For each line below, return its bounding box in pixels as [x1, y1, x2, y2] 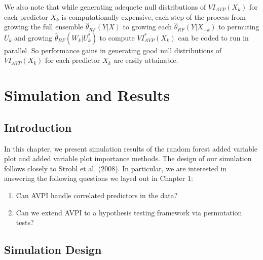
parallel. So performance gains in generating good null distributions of [4, 45, 222, 55]
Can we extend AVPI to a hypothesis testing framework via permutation [16, 207, 242, 217]
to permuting [218, 21, 259, 32]
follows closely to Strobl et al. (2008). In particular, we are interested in [4, 163, 227, 173]
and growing [14, 32, 53, 43]
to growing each [123, 21, 172, 32]
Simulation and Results [4, 85, 170, 105]
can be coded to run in [178, 32, 249, 43]
